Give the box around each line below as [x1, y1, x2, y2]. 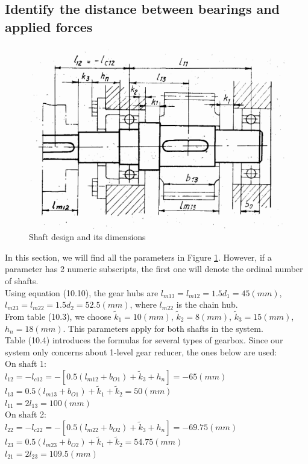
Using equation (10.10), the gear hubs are [5, 286, 159, 299]
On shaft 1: [5, 357, 46, 370]
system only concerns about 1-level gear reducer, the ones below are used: [5, 345, 277, 358]
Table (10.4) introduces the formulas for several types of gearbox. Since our [5, 334, 283, 346]
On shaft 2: [5, 408, 46, 421]
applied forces [5, 17, 93, 36]
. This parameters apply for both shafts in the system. [63, 322, 263, 334]
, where [130, 298, 157, 311]
